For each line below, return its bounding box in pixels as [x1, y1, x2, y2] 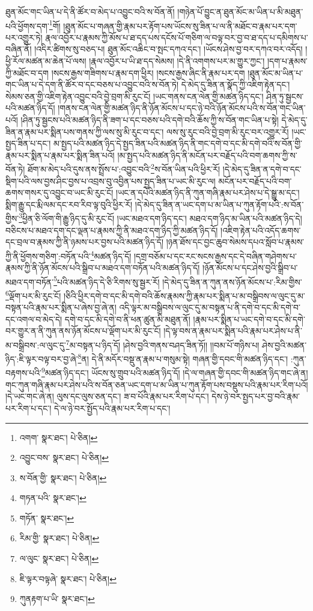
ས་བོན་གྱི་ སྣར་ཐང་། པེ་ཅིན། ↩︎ [19, 471, 107, 484]
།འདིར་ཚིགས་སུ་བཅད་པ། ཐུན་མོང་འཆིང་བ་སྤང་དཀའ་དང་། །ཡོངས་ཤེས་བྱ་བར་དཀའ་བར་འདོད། [34, 43, 303, 55]
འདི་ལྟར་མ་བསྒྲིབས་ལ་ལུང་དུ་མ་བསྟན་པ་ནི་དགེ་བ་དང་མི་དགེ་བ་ [119, 301, 300, 314]
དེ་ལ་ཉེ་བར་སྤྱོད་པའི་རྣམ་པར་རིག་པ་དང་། [53, 401, 171, 414]
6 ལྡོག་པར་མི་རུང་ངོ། [5, 287, 61, 302]
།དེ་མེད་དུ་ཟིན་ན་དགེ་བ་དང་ [222, 163, 302, 175]
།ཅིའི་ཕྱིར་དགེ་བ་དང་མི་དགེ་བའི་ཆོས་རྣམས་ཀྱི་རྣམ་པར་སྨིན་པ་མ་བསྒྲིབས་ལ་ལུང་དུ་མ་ [63, 289, 305, 302]
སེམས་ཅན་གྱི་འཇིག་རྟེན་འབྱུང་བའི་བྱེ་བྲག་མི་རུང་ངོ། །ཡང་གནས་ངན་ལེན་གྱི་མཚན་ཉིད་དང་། [5, 90, 264, 102]
